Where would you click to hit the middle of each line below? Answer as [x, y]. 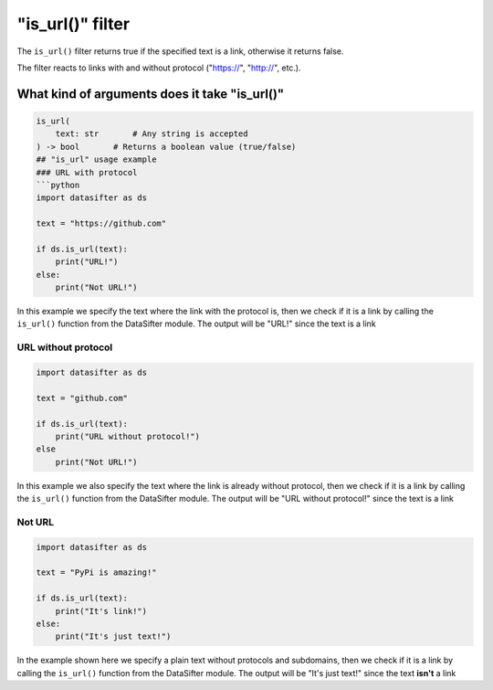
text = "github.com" [82, 398]
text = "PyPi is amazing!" [96, 573]
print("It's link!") [101, 611]
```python [58, 185]
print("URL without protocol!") [128, 436]
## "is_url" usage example [96, 159]
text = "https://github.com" [101, 223]
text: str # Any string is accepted [152, 134]
